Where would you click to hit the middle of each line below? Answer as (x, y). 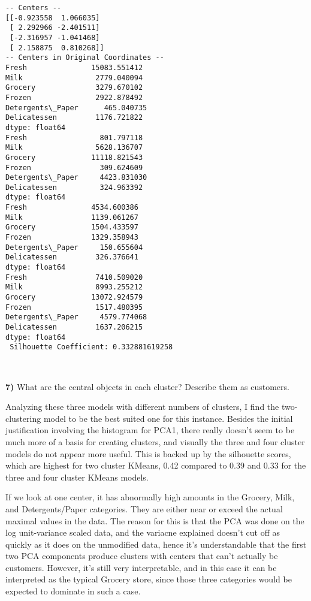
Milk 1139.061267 (72, 217)
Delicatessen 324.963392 (74, 187)
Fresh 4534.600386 (72, 208)
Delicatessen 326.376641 (72, 257)
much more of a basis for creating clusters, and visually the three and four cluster (155, 441)
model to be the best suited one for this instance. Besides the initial (168, 418)
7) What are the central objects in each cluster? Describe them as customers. (147, 386)
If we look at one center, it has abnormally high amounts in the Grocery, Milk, (150, 497)
